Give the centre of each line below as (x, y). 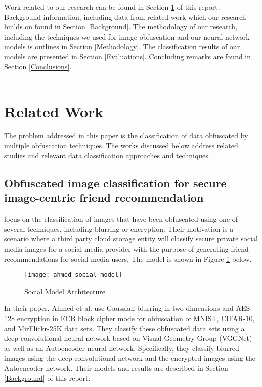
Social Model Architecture (65, 291)
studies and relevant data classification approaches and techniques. (107, 155)
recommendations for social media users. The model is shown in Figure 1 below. (128, 258)
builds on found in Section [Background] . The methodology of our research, (121, 27)
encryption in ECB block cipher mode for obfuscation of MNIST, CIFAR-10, (136, 318)
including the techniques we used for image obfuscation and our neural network (127, 36)
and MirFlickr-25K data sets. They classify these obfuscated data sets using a (124, 328)
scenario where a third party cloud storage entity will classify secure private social (131, 239)
